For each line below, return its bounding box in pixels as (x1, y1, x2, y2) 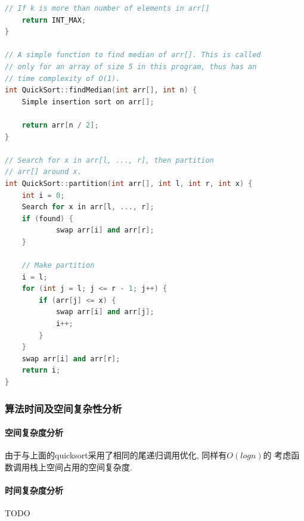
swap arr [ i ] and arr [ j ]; (55, 308, 154, 317)
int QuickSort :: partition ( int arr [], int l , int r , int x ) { (5, 179, 253, 188)
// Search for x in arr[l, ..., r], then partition (5, 156, 214, 165)
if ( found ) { (21, 214, 73, 223)
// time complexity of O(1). (5, 74, 120, 83)
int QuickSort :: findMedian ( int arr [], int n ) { (5, 86, 197, 95)
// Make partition (21, 261, 95, 270)
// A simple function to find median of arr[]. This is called (5, 51, 261, 60)
